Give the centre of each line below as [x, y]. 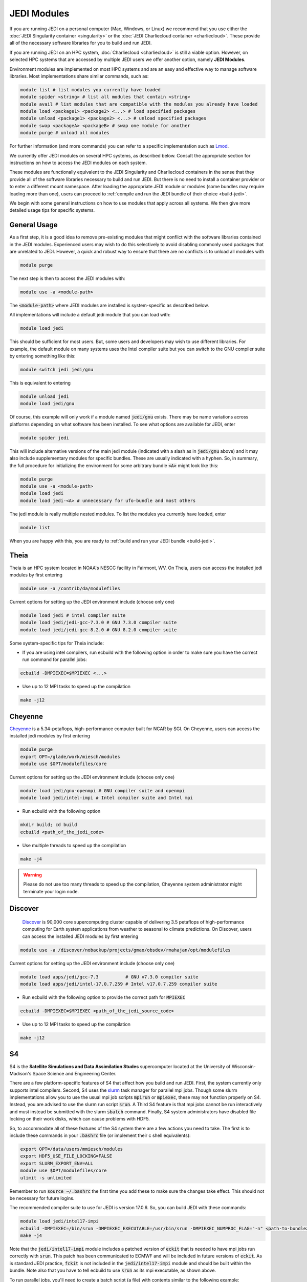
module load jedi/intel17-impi [60, 1221]
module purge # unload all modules [65, 133]
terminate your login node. [51, 891]
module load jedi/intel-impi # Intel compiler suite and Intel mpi [107, 798]
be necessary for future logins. [42, 1198]
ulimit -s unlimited [46, 1178]
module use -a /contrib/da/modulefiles [70, 588]
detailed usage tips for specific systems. [52, 210]
